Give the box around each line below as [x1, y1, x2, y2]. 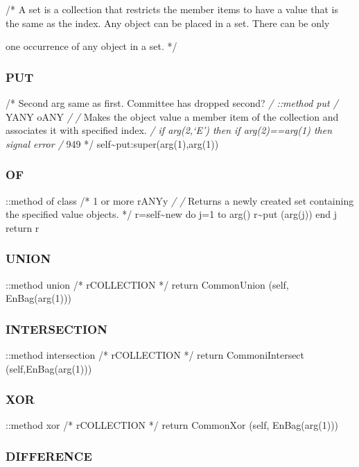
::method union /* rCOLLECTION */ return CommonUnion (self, [6, 277, 289, 291]
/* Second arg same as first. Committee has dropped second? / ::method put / [6, 96, 338, 110]
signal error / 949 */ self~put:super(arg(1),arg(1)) [6, 136, 219, 151]
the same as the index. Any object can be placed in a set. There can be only [6, 15, 330, 30]
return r [6, 220, 40, 235]
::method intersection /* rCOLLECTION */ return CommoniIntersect [6, 348, 305, 362]
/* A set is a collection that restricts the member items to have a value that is [6, 2, 338, 16]
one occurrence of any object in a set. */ [6, 39, 177, 53]
